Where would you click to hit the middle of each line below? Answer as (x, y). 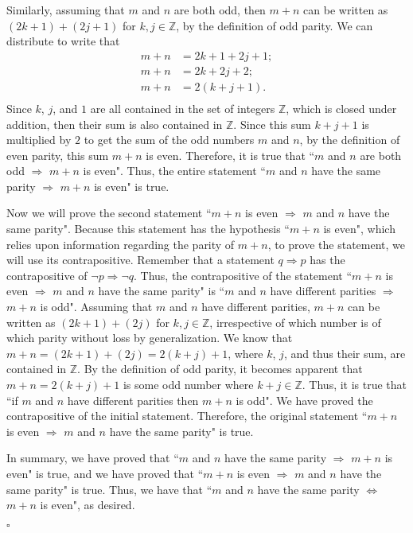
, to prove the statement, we (337, 244)
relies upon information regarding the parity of (121, 244)
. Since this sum (272, 124)
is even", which (359, 229)
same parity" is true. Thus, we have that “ (109, 489)
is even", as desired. (88, 505)
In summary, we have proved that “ (93, 458)
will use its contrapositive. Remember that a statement (140, 260)
